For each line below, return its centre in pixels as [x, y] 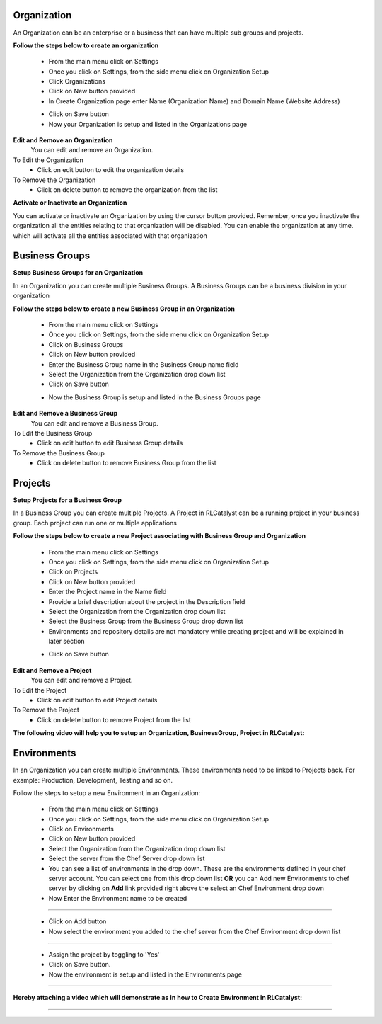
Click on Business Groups [86, 344]
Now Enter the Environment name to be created [118, 898]
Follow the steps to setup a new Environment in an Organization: [107, 792]
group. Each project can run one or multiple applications [95, 523]
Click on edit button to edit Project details [97, 700]
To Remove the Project [46, 710]
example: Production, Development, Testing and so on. [93, 780]
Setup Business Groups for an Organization [78, 273]
